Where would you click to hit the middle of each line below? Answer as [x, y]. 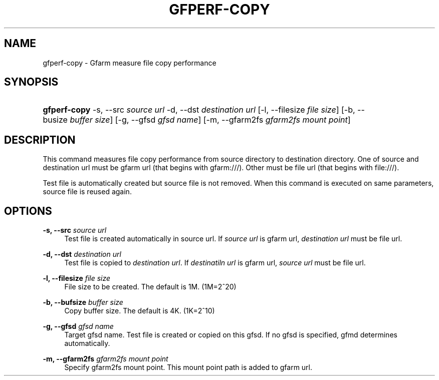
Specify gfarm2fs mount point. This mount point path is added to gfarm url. [188, 367]
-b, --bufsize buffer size [83, 302]
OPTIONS [28, 211]
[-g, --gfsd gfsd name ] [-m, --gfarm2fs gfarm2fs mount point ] [233, 120]
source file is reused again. [87, 192]
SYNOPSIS [31, 82]
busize [55, 120]
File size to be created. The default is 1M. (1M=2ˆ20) [150, 287]
